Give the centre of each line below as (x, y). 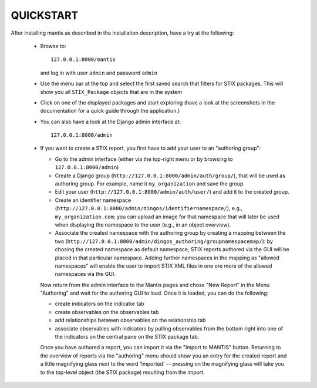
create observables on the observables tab (107, 312)
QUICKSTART (45, 15)
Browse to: (53, 46)
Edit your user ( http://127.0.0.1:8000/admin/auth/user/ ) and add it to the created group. (172, 192)
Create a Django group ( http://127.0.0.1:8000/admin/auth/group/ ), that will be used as (170, 176)
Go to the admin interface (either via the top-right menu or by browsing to (144, 159)
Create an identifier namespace (93, 200)
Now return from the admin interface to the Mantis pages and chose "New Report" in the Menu (155, 285)
